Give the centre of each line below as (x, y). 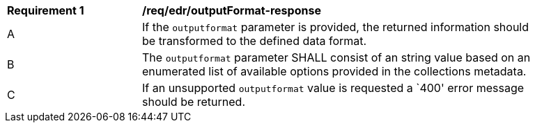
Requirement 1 (46, 10)
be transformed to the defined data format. (255, 41)
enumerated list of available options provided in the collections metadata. (334, 71)
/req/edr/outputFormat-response (232, 10)
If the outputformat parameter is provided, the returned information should (336, 27)
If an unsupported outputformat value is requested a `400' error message (333, 88)
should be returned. (194, 102)
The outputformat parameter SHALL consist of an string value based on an (336, 57)
